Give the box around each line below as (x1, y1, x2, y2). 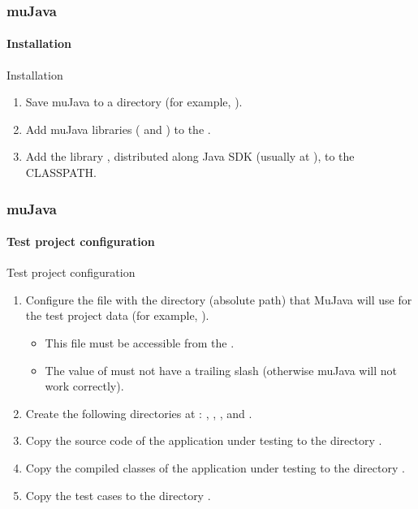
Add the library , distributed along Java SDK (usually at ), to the (25, 148, 355, 165)
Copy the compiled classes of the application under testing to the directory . (25, 459, 405, 476)
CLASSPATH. (25, 164, 97, 181)
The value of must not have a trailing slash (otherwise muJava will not (45, 361, 397, 378)
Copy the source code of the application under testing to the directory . (25, 432, 382, 449)
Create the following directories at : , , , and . (25, 404, 252, 421)
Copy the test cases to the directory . (25, 486, 211, 503)
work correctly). (45, 377, 124, 395)
